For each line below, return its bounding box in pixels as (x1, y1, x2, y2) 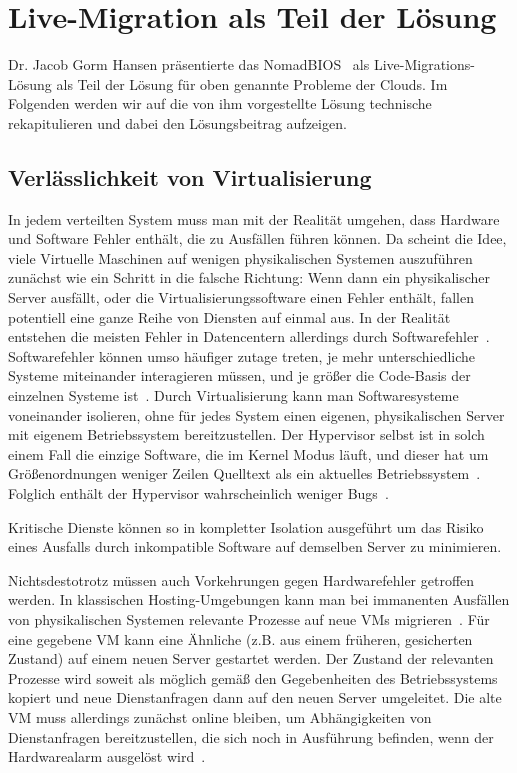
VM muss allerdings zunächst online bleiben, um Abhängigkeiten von (8, 706, 432, 727)
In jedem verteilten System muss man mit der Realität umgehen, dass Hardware (8, 208, 500, 229)
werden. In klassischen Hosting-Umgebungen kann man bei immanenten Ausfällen (8, 589, 510, 610)
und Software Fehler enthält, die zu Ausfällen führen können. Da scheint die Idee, (8, 228, 507, 249)
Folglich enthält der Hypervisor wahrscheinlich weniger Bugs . (8, 483, 389, 504)
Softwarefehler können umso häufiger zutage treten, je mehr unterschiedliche (8, 345, 476, 366)
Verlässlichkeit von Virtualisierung (8, 161, 372, 192)
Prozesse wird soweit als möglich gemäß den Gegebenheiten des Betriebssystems (8, 667, 498, 688)
